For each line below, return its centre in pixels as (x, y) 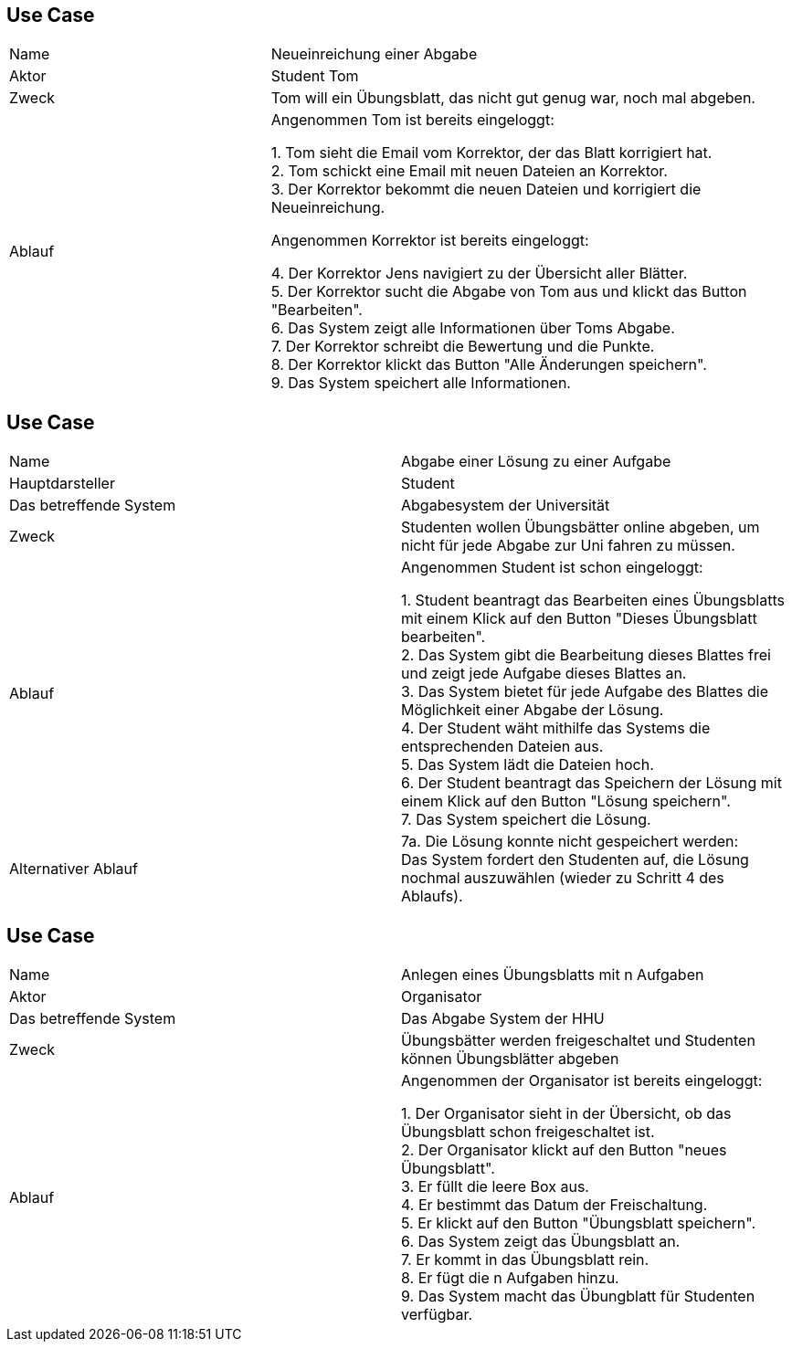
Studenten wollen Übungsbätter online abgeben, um (581, 527)
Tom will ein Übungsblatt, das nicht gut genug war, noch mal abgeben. (513, 98)
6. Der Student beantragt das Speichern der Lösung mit (591, 783)
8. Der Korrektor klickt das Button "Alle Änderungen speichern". (489, 365)
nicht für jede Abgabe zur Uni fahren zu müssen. (568, 546)
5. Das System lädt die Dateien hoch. (528, 765)
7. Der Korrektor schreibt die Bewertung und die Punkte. (463, 347)
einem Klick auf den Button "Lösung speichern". (566, 801)
